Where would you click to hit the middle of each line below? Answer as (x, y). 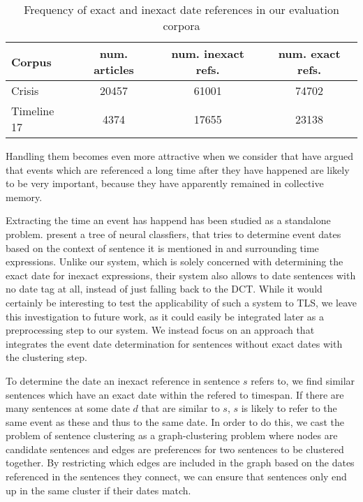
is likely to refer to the (289, 408)
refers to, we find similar (303, 380)
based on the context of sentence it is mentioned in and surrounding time (162, 248)
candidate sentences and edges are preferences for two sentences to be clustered (175, 449)
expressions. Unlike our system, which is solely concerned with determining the (175, 261)
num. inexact (208, 53)
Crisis (25, 90)
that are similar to (180, 408)
